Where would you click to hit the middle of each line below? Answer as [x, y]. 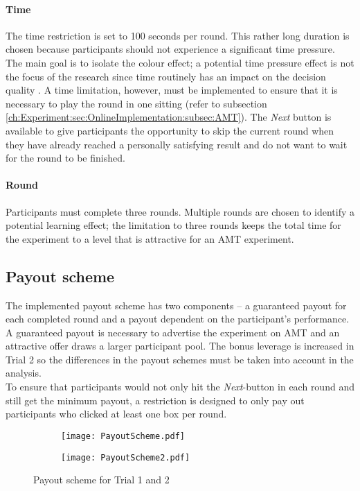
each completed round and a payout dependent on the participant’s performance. [178, 319]
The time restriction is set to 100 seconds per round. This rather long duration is [178, 35]
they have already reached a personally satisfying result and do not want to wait [177, 144]
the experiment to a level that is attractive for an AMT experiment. [150, 238]
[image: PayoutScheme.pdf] [123, 436]
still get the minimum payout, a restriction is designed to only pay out [155, 400]
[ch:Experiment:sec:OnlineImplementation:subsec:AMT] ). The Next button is [169, 117]
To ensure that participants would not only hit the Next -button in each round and [180, 387]
